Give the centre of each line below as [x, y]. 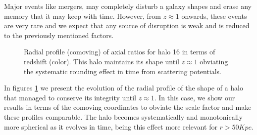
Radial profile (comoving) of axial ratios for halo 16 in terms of [120, 52]
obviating [214, 61]
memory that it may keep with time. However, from [83, 16]
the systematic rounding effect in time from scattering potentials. [123, 71]
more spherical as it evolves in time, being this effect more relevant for [111, 126]
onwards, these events [214, 16]
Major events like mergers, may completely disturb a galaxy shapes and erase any [128, 6]
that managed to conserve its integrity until [70, 97]
